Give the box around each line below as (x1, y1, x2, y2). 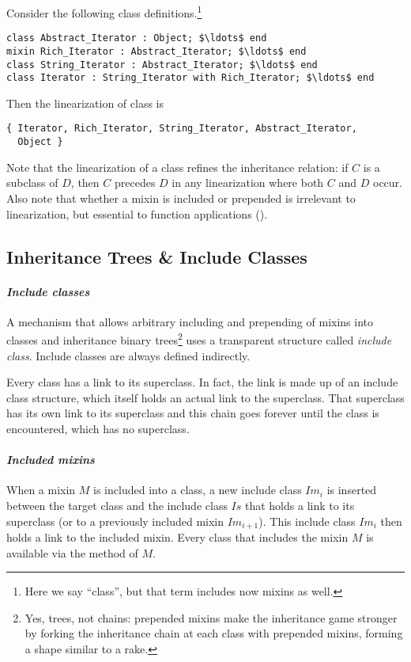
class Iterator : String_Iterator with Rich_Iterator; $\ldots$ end (6, 72, 375, 84)
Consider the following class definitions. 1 (6, 2, 202, 21)
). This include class (258, 512, 356, 529)
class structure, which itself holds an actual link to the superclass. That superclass (6, 389, 405, 405)
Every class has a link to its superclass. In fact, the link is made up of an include (6, 374, 398, 390)
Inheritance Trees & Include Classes (6, 244, 307, 268)
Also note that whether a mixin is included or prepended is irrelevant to (6, 189, 356, 206)
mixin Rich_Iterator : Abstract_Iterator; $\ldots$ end (6, 45, 307, 57)
